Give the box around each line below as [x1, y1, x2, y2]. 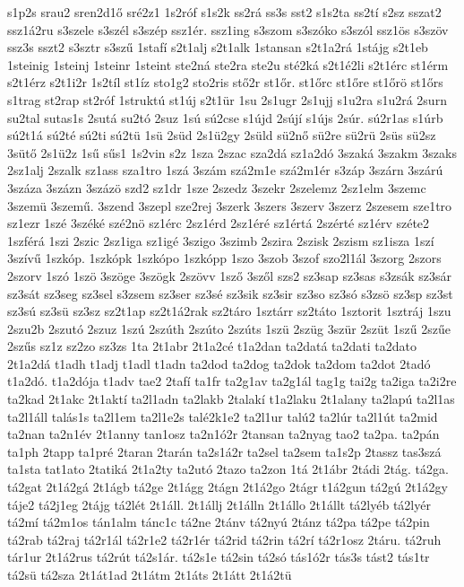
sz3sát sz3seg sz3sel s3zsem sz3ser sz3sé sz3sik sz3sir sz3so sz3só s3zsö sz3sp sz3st [7, 284, 453, 302]
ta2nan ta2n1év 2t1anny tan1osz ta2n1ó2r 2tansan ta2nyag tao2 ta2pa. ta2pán [7, 425, 440, 443]
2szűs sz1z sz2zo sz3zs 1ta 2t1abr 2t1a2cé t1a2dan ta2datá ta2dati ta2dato [7, 337, 417, 355]
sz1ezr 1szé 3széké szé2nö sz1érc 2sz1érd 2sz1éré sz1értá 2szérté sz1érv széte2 [7, 214, 430, 232]
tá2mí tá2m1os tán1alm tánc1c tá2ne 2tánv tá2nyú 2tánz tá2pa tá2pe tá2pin [7, 513, 430, 531]
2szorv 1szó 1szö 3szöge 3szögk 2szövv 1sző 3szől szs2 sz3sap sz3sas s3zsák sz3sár [7, 266, 451, 285]
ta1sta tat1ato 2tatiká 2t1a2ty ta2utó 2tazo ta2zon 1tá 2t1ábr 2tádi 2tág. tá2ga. [7, 460, 449, 478]
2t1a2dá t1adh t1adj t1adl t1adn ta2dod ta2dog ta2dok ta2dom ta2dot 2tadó [7, 354, 431, 372]
